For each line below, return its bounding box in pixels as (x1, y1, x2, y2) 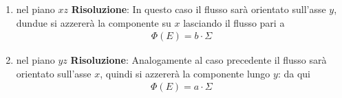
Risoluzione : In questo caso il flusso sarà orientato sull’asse (71, 2, 326, 16)
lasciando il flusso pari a (183, 15, 285, 29)
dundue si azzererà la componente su (16, 15, 171, 29)
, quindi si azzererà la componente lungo (100, 66, 270, 80)
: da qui (277, 66, 310, 80)
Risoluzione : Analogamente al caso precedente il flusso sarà (70, 53, 327, 67)
